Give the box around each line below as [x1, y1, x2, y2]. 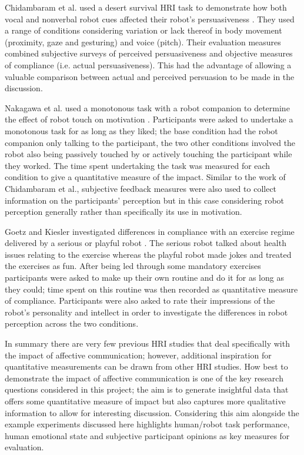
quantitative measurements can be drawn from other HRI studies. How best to [5, 360, 288, 373]
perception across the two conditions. [5, 317, 139, 330]
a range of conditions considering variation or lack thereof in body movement [5, 24, 282, 36]
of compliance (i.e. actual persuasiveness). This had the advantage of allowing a [5, 58, 292, 71]
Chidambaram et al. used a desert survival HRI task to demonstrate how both [5, 1, 287, 13]
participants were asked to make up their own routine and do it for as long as [5, 271, 284, 284]
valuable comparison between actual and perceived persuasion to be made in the [5, 70, 295, 82]
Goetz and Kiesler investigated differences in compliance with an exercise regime [5, 225, 295, 237]
